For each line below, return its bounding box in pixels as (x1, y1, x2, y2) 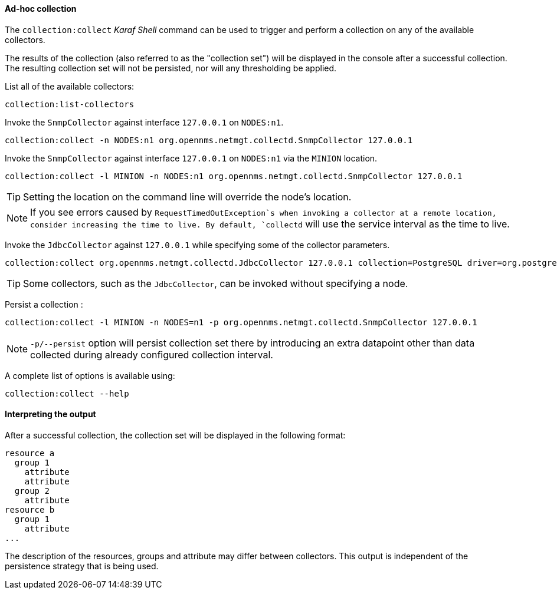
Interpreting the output (5, 409, 96, 420)
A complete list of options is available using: (5, 370, 175, 381)
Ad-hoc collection (5, 4, 77, 14)
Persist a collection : (5, 299, 83, 309)
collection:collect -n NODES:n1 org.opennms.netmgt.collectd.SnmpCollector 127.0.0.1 (5, 135, 413, 145)
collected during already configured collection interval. (30, 348, 273, 361)
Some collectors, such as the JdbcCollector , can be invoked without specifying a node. (23, 277, 408, 289)
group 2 (14, 486, 50, 496)
